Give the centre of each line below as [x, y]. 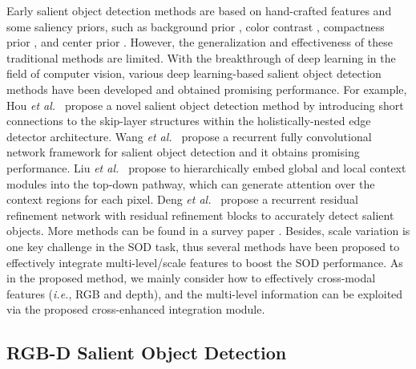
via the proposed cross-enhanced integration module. [136, 309]
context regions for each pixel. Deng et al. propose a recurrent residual [182, 199]
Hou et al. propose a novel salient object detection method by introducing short [205, 105]
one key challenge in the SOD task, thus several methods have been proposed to [203, 246]
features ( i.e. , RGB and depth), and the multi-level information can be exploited [205, 293]
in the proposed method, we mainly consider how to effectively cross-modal [191, 278]
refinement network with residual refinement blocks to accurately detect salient [200, 215]
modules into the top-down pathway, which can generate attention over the [191, 183]
